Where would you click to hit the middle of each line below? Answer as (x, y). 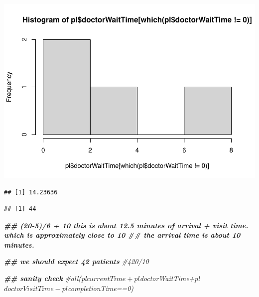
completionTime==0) (101, 288)
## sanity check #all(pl (45, 278)
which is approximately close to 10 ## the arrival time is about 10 (122, 235)
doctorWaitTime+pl (170, 278)
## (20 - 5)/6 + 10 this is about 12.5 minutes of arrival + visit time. (126, 225)
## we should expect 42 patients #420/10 (76, 261)
